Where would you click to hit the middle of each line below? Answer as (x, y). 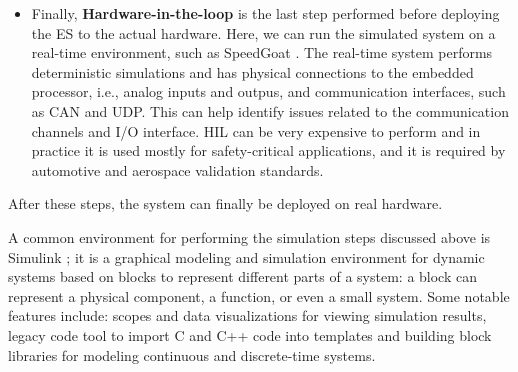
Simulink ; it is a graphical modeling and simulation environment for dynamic (246, 256)
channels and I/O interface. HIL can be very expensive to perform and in (256, 130)
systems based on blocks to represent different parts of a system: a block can (242, 276)
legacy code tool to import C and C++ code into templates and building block (250, 334)
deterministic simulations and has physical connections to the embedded (252, 71)
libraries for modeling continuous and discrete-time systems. (192, 354)
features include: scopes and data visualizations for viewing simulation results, (247, 315)
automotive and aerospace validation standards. (177, 169)
